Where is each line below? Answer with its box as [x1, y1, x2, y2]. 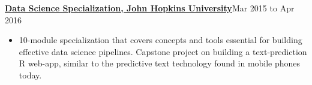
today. [19, 68, 42, 81]
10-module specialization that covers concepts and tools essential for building [19, 34, 302, 46]
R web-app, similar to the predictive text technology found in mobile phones [19, 57, 301, 69]
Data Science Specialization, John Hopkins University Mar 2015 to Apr [5, 2, 295, 14]
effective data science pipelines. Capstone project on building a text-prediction [19, 45, 307, 57]
